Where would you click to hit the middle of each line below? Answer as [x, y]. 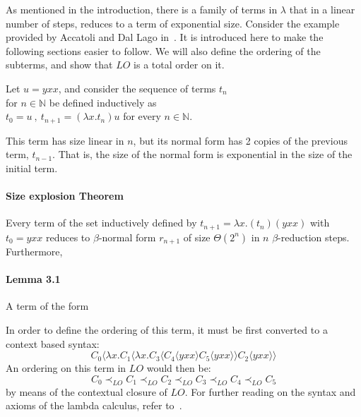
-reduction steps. [314, 237]
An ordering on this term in [66, 368]
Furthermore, [34, 252]
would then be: [179, 368]
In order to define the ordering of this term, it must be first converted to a [167, 330]
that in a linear [322, 9]
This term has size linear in [65, 140]
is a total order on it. [179, 65]
